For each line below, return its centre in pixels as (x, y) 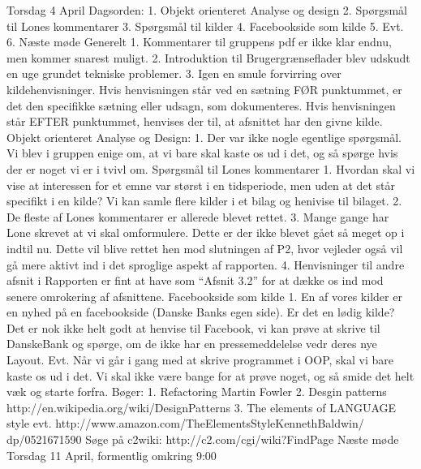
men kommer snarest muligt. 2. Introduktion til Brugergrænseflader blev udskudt (208, 57)
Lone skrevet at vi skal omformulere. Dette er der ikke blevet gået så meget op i (206, 232)
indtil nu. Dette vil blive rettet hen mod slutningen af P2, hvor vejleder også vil (205, 248)
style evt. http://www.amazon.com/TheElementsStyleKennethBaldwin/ (185, 423)
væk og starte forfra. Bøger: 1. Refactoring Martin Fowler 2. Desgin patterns (197, 392)
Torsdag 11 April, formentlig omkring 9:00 (112, 455)
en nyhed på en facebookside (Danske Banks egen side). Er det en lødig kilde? (201, 312)
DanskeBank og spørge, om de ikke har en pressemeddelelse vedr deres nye (192, 344)
